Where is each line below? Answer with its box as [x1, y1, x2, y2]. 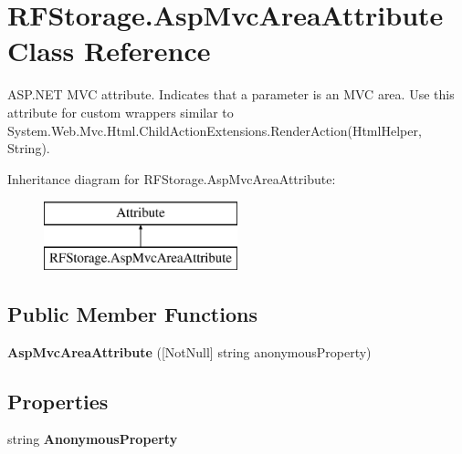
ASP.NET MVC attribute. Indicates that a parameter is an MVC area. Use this [7, 85, 455, 104]
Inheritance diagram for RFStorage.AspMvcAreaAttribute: [7, 169, 336, 188]
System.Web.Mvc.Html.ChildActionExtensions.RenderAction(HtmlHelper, [7, 120, 422, 139]
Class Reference [7, 32, 211, 69]
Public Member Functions [7, 299, 257, 327]
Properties [7, 387, 109, 415]
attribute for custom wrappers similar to [7, 102, 234, 121]
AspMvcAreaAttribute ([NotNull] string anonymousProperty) [7, 342, 372, 361]
